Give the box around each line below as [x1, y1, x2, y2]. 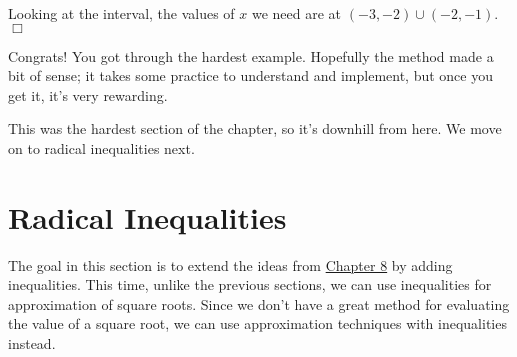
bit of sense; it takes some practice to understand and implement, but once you [8, 65, 493, 86]
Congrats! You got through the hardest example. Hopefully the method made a [8, 45, 494, 66]
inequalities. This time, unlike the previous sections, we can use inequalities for [8, 274, 492, 295]
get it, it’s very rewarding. [8, 84, 168, 105]
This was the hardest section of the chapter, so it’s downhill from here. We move [8, 118, 502, 139]
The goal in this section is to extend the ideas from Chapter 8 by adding [8, 254, 453, 275]
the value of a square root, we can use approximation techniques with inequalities [8, 313, 507, 334]
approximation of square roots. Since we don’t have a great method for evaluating [8, 293, 510, 314]
